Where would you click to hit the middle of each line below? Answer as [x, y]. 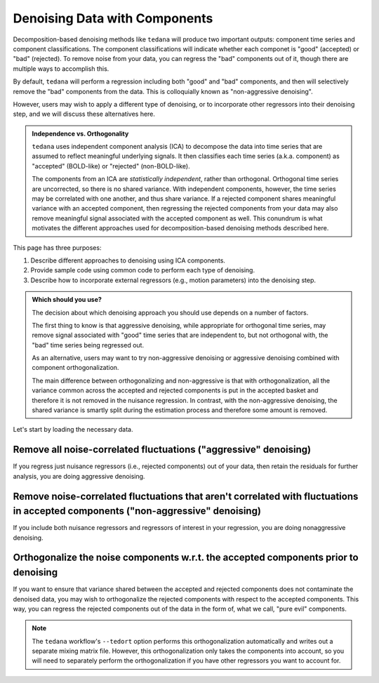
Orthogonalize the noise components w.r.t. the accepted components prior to [186, 558]
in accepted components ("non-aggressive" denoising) [137, 511]
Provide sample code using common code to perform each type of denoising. [143, 270]
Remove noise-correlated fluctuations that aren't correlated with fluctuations [186, 496]
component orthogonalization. [75, 368]
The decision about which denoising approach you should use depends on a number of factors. [170, 312]
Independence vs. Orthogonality [80, 133]
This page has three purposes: [57, 247]
